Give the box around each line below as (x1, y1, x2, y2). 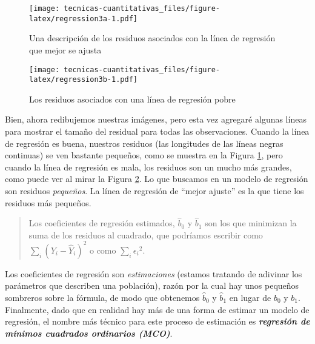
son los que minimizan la (205, 217, 297, 229)
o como (89, 243, 116, 256)
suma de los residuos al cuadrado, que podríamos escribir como (28, 228, 263, 241)
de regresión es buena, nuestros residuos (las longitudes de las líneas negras (5, 137, 283, 149)
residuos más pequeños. (5, 196, 91, 209)
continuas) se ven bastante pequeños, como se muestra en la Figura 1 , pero (5, 149, 283, 161)
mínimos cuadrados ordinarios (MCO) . (5, 326, 173, 339)
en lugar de (229, 291, 271, 304)
